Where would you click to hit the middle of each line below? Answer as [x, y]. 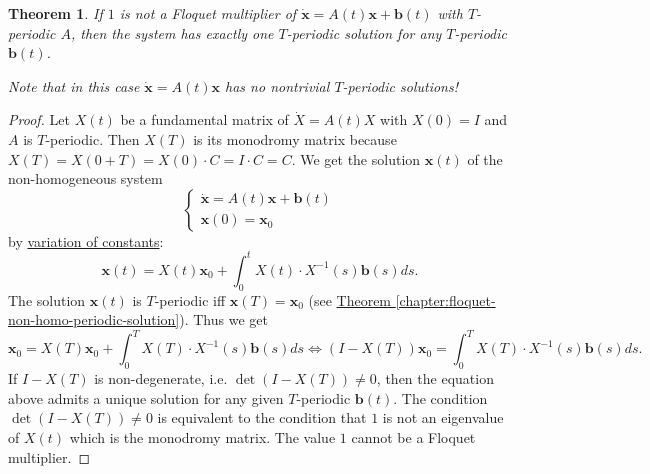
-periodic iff [190, 299]
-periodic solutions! [400, 85]
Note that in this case [74, 85]
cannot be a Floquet [413, 436]
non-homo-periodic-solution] [94, 319]
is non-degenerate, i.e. [161, 378]
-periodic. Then [92, 138]
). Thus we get [223, 319]
